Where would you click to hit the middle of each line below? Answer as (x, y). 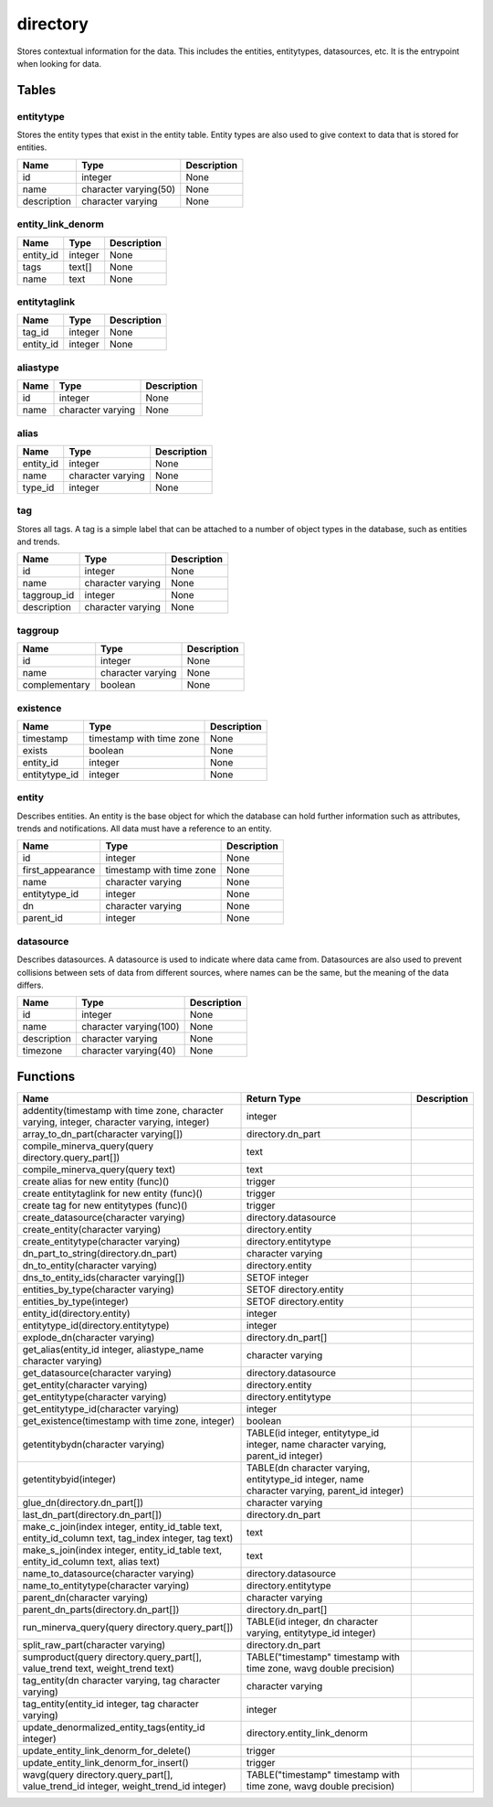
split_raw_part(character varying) (94, 1644)
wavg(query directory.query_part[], (98, 1774)
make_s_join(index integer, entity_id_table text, (122, 1550)
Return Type (274, 1098)
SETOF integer (278, 1278)
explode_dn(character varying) (89, 1337)
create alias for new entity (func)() (96, 1181)
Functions (46, 1076)
